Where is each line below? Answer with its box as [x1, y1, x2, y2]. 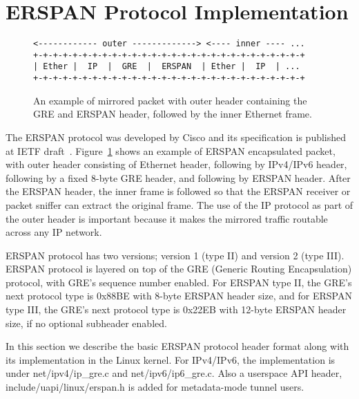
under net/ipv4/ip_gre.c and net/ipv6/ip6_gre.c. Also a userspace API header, [6, 366, 342, 380]
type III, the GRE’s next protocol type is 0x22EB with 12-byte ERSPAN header [6, 302, 347, 317]
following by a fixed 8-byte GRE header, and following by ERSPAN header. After [6, 170, 351, 185]
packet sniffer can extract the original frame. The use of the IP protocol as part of [6, 197, 353, 212]
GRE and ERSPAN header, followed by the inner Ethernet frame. [33, 106, 312, 121]
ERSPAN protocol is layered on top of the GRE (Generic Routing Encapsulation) [6, 261, 352, 276]
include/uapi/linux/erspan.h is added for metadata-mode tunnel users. [6, 380, 304, 394]
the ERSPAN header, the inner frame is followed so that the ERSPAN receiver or [6, 184, 351, 198]
